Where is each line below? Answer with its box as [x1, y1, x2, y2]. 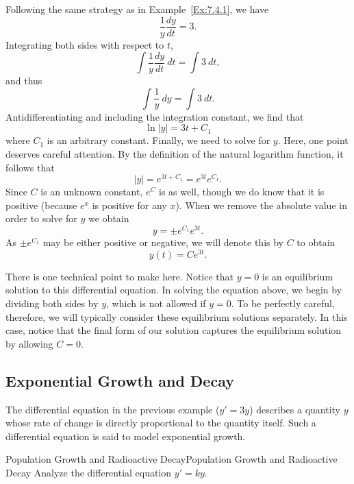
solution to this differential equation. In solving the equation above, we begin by [5, 282, 342, 297]
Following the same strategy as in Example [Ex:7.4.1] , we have [5, 2, 269, 16]
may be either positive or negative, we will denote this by [42, 235, 284, 250]
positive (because [5, 197, 77, 212]
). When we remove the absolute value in [175, 197, 347, 212]
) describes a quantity [249, 402, 341, 416]
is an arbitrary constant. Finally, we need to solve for [47, 133, 270, 147]
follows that [5, 160, 55, 174]
